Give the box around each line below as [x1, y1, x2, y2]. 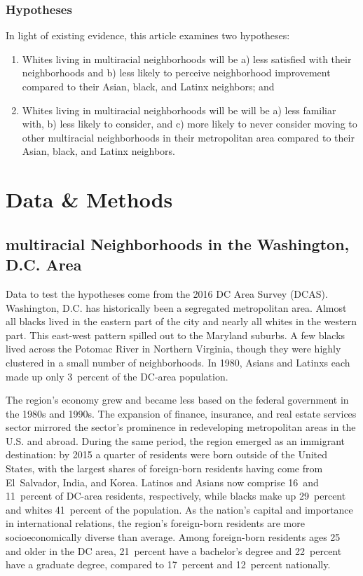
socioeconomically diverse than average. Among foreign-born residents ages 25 [6, 530, 341, 544]
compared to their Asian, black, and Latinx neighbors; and [22, 79, 275, 93]
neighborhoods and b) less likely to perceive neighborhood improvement [22, 65, 331, 80]
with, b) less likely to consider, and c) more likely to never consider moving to [22, 116, 357, 131]
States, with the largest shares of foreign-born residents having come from [6, 461, 323, 476]
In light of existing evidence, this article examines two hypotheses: [6, 28, 290, 43]
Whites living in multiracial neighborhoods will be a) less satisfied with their [22, 51, 352, 66]
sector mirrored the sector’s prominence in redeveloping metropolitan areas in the [6, 420, 356, 434]
